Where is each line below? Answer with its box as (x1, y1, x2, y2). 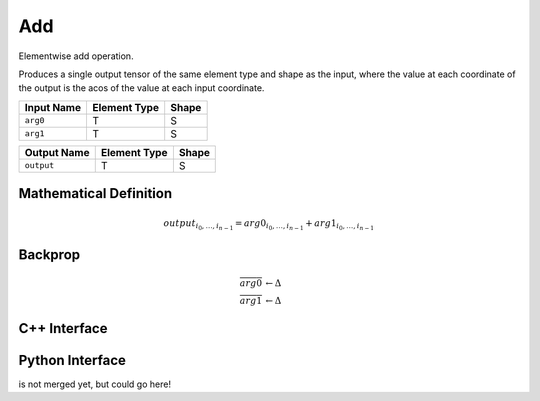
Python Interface (18, 351, 127, 369)
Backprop (18, 246, 81, 264)
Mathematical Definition (18, 185, 173, 202)
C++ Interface (18, 320, 108, 337)
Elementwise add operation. (18, 50, 134, 62)
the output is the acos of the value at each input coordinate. (18, 82, 265, 94)
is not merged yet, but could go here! (18, 378, 172, 390)
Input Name (24, 100, 82, 114)
